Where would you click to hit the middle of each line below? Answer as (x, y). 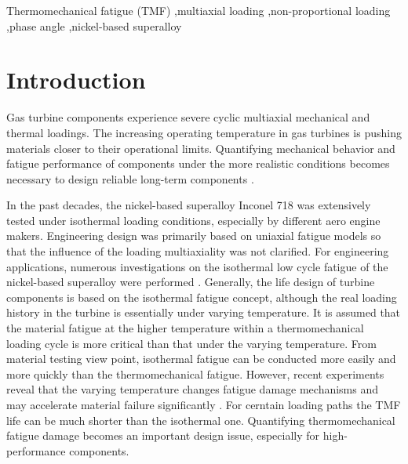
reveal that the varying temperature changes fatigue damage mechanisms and (193, 389)
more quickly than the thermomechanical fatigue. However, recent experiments (195, 373)
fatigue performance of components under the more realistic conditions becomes (198, 163)
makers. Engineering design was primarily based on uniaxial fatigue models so (194, 236)
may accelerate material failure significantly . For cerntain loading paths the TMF (204, 404)
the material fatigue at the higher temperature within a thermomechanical (185, 328)
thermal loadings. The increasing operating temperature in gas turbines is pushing (204, 132)
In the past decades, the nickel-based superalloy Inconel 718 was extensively (189, 205)
